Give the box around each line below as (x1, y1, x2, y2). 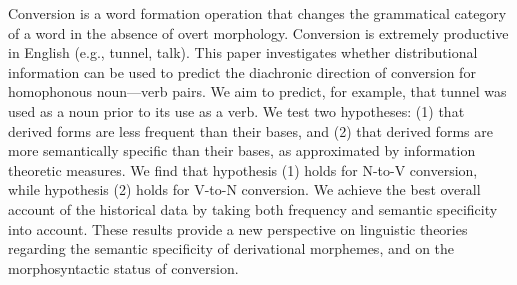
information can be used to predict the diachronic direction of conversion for (8, 61, 476, 82)
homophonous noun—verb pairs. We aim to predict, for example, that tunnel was (8, 81, 507, 102)
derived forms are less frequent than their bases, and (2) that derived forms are (8, 120, 493, 141)
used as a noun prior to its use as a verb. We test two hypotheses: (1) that (8, 100, 465, 121)
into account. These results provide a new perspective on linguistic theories (8, 218, 468, 239)
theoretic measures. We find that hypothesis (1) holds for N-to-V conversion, (8, 159, 478, 180)
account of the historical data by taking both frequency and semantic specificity (8, 198, 498, 219)
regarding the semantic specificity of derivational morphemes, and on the (8, 238, 455, 259)
